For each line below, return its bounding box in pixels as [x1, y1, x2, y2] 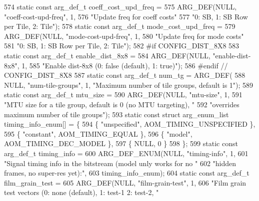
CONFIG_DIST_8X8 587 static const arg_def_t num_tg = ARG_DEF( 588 [4, 70, 245, 80]
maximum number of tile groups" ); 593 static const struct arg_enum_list [4, 109, 229, 119]
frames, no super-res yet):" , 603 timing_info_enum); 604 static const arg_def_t [4, 168, 249, 178]
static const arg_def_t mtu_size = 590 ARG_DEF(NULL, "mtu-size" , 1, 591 [4, 89, 242, 100]
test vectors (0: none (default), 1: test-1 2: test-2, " [4, 187, 159, 198]
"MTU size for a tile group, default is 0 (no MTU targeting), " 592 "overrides [4, 99, 239, 109]
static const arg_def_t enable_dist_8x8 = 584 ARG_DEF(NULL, [4, 50, 210, 60]
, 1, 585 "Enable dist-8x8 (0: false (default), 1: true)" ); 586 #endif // [17, 60, 228, 70]
